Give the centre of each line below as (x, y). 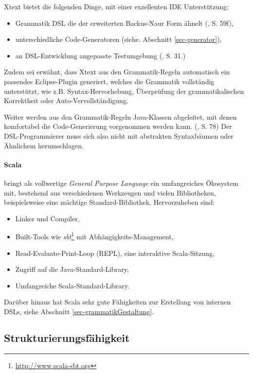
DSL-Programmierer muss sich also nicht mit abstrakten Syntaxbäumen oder (119, 135)
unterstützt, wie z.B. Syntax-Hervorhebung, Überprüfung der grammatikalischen (124, 91)
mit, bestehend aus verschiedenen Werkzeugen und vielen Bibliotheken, (110, 192)
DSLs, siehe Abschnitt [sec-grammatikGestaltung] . (79, 311)
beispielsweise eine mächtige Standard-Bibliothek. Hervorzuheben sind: (109, 202)
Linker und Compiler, (47, 218)
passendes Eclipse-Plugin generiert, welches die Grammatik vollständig (109, 81)
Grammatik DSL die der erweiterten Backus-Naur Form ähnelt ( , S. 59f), (124, 23)
